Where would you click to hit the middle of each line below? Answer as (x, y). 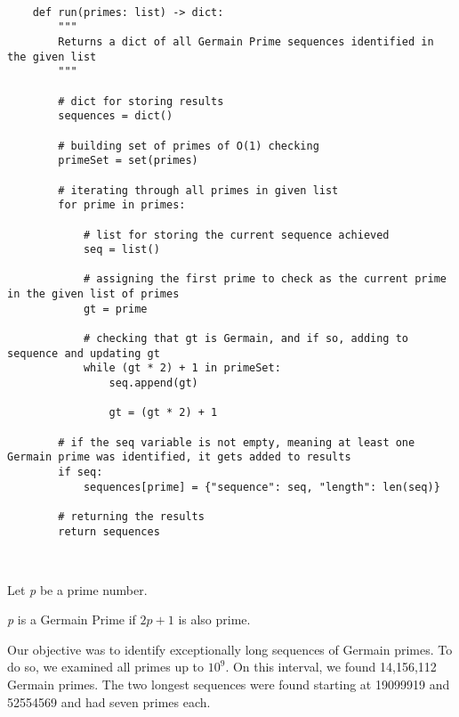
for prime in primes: (122, 205)
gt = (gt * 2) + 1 (163, 413)
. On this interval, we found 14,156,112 (331, 667)
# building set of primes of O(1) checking (189, 146)
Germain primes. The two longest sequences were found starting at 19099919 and (229, 684)
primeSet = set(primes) (128, 161)
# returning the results (131, 516)
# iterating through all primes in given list (198, 190)
